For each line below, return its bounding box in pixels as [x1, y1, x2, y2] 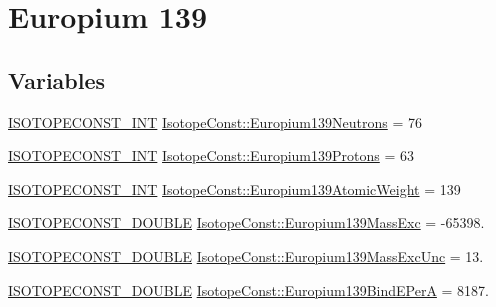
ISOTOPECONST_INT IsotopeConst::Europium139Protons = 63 [8, 145, 414, 166]
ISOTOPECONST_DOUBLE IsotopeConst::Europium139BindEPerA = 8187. [8, 279, 489, 300]
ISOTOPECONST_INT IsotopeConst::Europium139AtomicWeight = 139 [8, 178, 461, 199]
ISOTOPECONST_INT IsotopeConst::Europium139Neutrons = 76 [8, 111, 422, 132]
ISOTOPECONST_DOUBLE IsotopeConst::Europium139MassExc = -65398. [8, 212, 485, 233]
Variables [8, 64, 106, 95]
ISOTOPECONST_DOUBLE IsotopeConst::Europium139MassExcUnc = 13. [8, 245, 484, 266]
